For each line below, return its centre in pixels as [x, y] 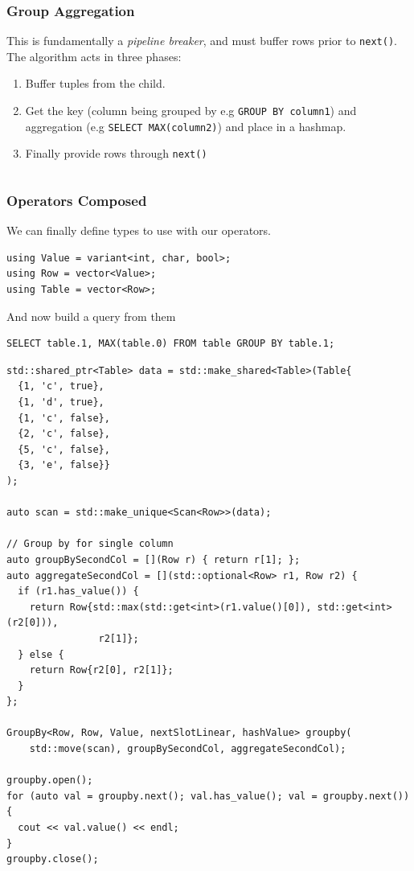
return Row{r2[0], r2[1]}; [101, 670]
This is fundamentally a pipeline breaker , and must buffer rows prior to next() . [202, 41]
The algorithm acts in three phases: [94, 56]
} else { [41, 654]
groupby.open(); [50, 781]
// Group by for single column [90, 544]
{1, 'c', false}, [64, 418]
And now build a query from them [91, 316]
